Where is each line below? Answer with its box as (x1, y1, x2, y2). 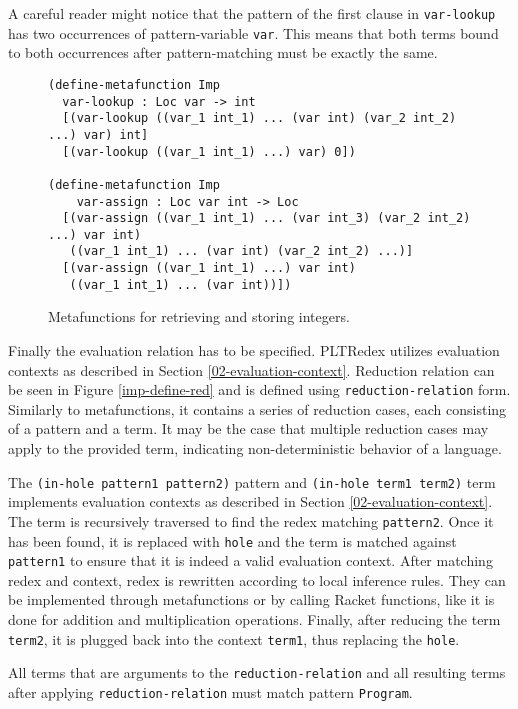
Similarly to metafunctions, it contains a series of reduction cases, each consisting (8, 398, 507, 419)
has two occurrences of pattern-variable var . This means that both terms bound (8, 22, 499, 43)
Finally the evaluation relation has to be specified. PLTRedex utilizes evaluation (8, 340, 500, 361)
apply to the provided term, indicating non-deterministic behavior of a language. (8, 438, 502, 459)
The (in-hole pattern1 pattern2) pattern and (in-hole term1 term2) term (8, 471, 496, 492)
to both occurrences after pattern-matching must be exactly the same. (8, 42, 438, 63)
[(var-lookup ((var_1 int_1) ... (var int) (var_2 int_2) (62, 111, 457, 126)
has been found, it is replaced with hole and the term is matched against (8, 530, 457, 551)
